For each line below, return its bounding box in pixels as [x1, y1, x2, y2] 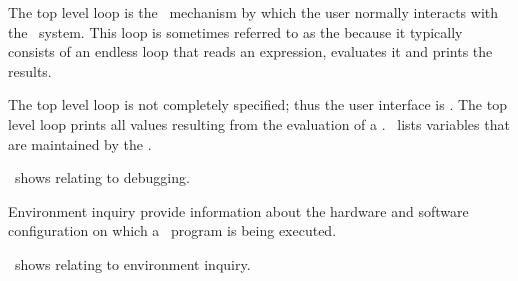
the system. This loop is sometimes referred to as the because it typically [8, 21, 463, 42]
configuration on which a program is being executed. [8, 220, 337, 241]
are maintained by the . [8, 133, 152, 154]
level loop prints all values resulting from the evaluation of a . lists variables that [8, 113, 510, 134]
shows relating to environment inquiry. [14, 253, 251, 274]
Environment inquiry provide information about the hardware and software [8, 200, 469, 221]
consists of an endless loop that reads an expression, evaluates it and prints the [8, 41, 493, 62]
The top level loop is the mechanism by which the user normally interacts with [8, 2, 498, 22]
